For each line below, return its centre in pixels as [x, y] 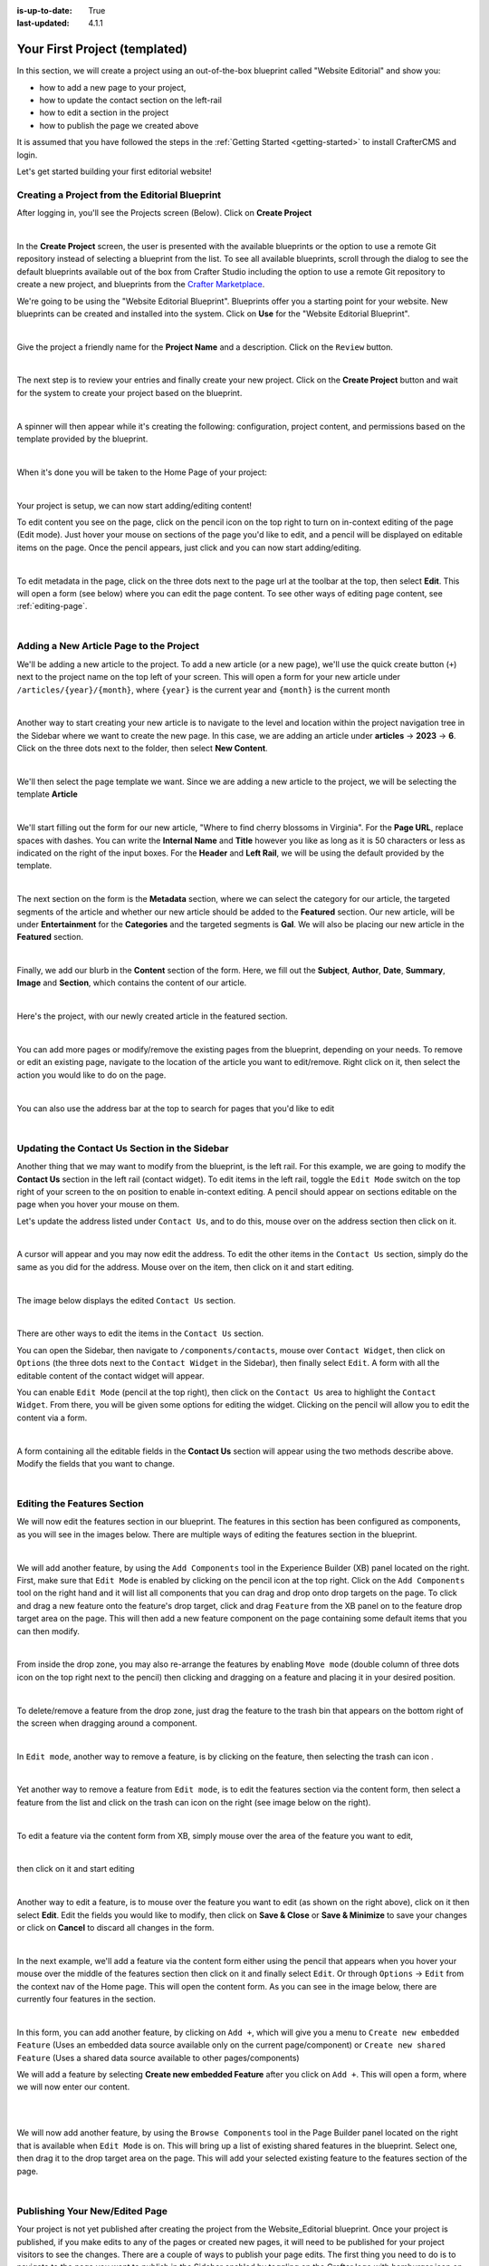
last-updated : [43, 24]
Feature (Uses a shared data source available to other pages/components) [158, 2058]
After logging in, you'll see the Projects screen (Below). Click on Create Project [164, 213]
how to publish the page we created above [119, 125]
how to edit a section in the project [104, 112]
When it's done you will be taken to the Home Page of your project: [142, 472]
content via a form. [52, 1418]
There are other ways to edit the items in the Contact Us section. [140, 1333]
